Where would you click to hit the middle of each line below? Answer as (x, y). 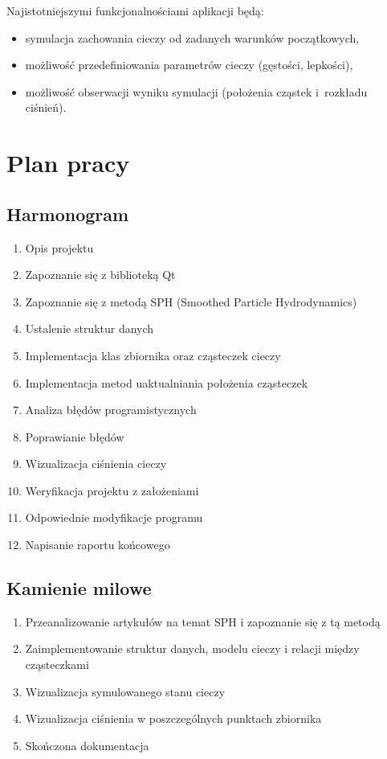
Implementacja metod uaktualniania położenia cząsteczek (167, 382)
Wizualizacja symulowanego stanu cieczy (125, 691)
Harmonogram (68, 213)
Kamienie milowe (79, 588)
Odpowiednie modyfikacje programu (114, 517)
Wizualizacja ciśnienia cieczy (96, 464)
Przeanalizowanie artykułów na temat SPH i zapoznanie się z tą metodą (203, 621)
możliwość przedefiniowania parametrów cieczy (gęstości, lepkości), (189, 65)
